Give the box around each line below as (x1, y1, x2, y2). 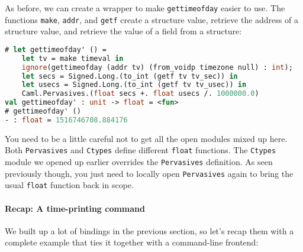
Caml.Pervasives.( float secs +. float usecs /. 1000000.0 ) (21, 89, 259, 98)
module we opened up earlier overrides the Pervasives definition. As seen (5, 156, 273, 168)
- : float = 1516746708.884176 (5, 115, 128, 124)
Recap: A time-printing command (5, 202, 145, 214)
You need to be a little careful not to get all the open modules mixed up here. (5, 132, 288, 144)
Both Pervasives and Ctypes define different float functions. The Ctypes (5, 144, 276, 156)
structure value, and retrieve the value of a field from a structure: (5, 25, 242, 37)
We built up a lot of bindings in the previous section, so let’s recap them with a (5, 224, 294, 237)
